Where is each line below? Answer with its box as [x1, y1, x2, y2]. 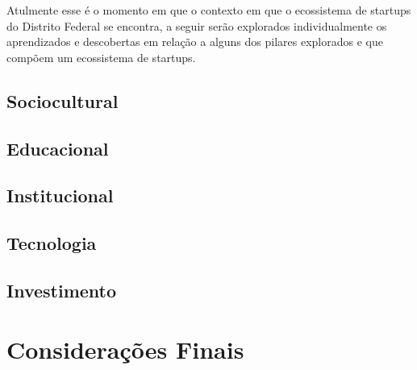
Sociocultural [6, 88, 119, 113]
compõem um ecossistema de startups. [6, 48, 196, 65]
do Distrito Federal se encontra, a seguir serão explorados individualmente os [6, 17, 387, 34]
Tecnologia [6, 231, 97, 256]
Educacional [6, 135, 109, 160]
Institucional [6, 183, 114, 208]
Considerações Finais [6, 333, 244, 366]
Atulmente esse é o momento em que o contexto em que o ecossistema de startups [6, 2, 411, 18]
